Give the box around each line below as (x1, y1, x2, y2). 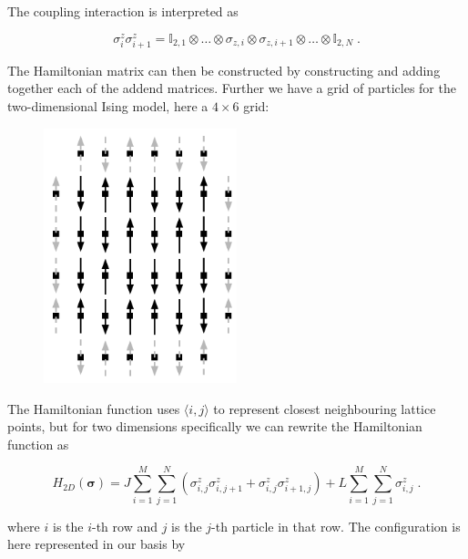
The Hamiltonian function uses (7, 399, 180, 418)
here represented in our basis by (7, 534, 186, 554)
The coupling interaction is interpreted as (7, 2, 239, 20)
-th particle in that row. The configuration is (211, 516, 461, 535)
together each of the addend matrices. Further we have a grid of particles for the (7, 78, 456, 98)
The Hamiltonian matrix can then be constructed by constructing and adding (7, 60, 441, 79)
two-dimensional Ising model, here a (7, 97, 209, 116)
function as (7, 434, 69, 453)
